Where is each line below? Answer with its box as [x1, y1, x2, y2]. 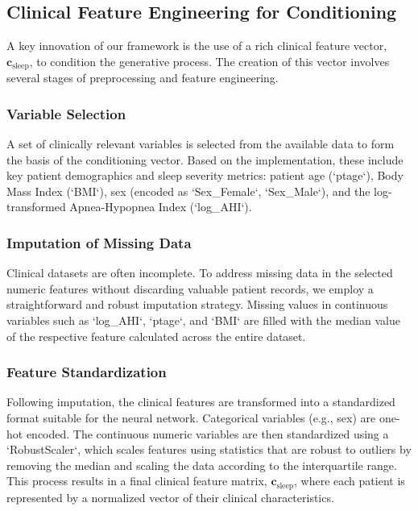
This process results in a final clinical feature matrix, [6, 472, 267, 489]
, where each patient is [294, 472, 405, 489]
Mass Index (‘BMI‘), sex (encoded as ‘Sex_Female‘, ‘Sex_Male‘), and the [6, 182, 370, 199]
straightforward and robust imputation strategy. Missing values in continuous [6, 296, 388, 313]
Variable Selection [6, 103, 126, 123]
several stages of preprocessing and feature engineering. [6, 69, 279, 86]
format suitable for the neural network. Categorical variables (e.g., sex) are [6, 409, 376, 426]
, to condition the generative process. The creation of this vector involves [29, 52, 390, 69]
